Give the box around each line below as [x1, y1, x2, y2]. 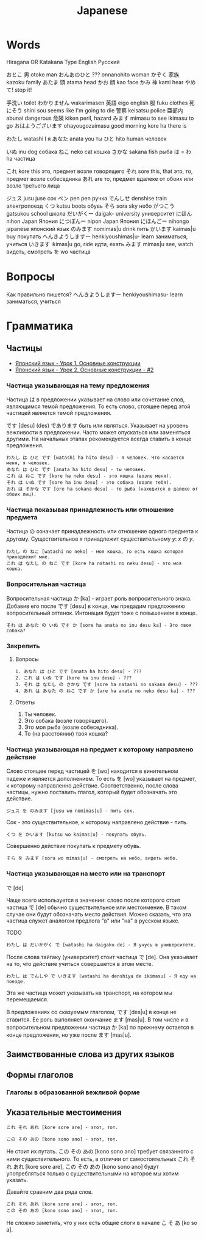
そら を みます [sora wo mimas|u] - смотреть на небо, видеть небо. [6, 855, 178, 861]
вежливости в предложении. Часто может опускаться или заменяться [6, 429, 191, 436]
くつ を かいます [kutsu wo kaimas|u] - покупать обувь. [6, 831, 147, 838]
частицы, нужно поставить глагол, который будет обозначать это [6, 789, 178, 796]
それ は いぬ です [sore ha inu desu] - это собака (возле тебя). [6, 480, 172, 486]
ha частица [6, 155, 35, 162]
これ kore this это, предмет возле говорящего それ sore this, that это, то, [6, 167, 193, 175]
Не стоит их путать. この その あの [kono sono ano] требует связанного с [6, 1148, 194, 1155]
